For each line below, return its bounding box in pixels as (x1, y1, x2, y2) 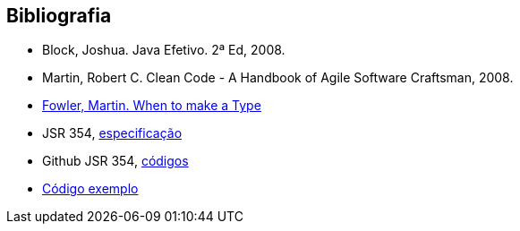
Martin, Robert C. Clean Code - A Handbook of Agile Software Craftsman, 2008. (42, 70, 514, 86)
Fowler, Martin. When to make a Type (42, 98, 261, 114)
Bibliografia (6, 4, 112, 27)
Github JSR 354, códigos (42, 153, 189, 169)
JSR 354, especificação (42, 125, 183, 141)
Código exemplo (42, 181, 139, 197)
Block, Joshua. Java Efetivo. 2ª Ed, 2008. (42, 42, 286, 58)
